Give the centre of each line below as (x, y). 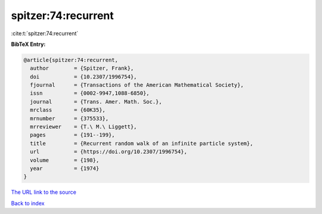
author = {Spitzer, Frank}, (82, 68)
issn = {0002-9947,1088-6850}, (90, 93)
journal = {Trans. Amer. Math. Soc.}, (96, 102)
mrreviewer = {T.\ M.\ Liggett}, (83, 127)
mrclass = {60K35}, (68, 110)
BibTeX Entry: (28, 44)
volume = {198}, (65, 160)
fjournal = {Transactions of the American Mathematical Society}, (137, 85)
